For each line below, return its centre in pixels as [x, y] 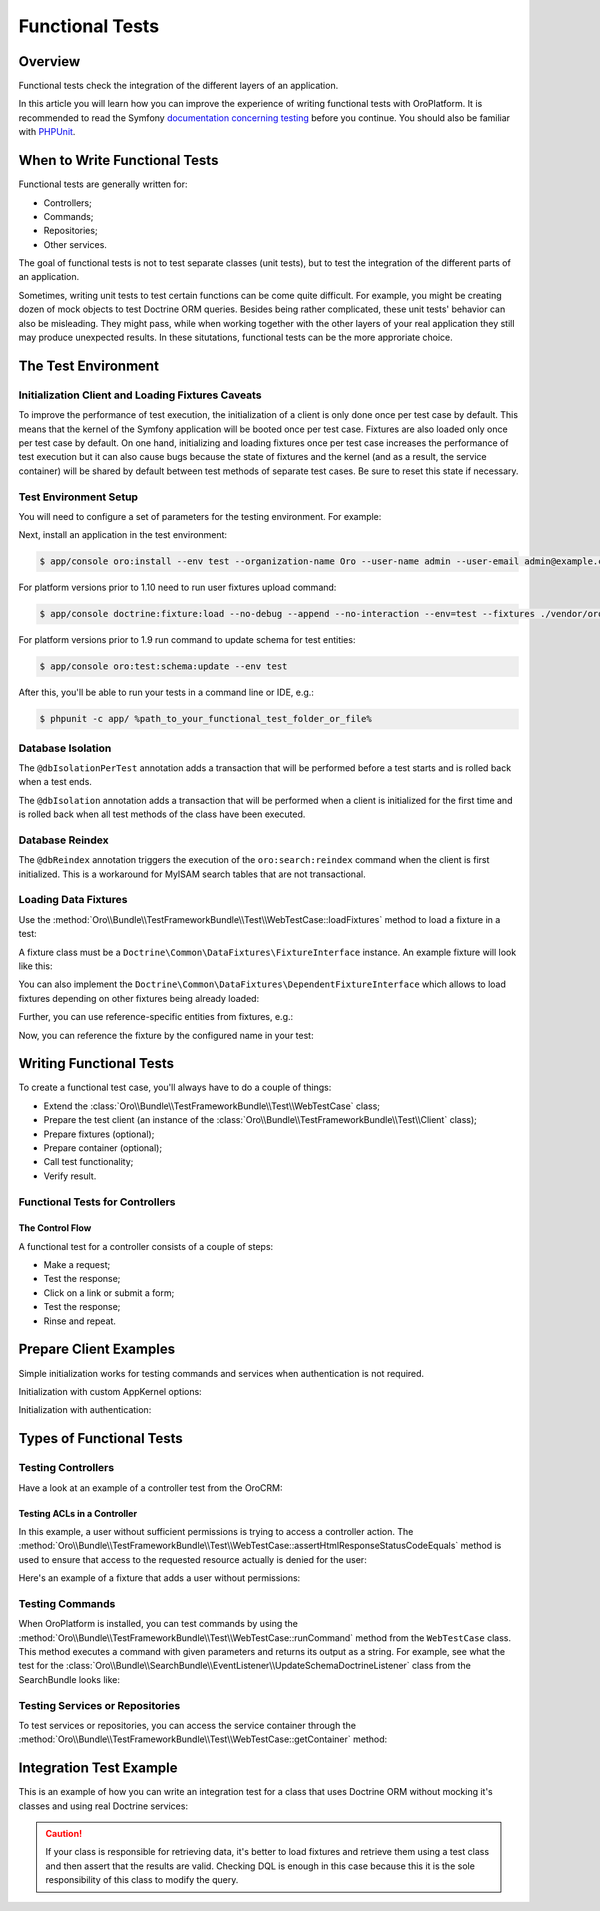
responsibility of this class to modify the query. [142, 1880]
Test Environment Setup [78, 497]
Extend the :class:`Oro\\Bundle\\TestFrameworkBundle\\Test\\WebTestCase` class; [211, 1106]
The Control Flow [55, 1228]
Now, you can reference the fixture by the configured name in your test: [166, 1035]
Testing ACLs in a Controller [78, 1513]
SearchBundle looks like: [69, 1679]
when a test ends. [55, 782]
